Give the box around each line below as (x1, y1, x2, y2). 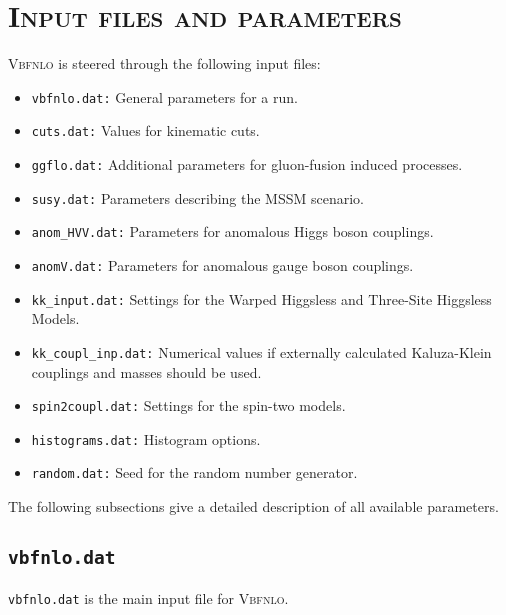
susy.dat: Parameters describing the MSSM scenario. (31, 187, 364, 208)
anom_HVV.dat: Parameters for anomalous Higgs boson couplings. (31, 221, 434, 242)
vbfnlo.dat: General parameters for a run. (31, 86, 298, 107)
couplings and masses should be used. (31, 361, 262, 382)
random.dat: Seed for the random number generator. (31, 462, 358, 483)
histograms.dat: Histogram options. (31, 428, 261, 449)
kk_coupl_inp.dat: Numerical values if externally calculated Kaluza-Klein (31, 341, 492, 362)
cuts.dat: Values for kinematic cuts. (31, 120, 260, 141)
